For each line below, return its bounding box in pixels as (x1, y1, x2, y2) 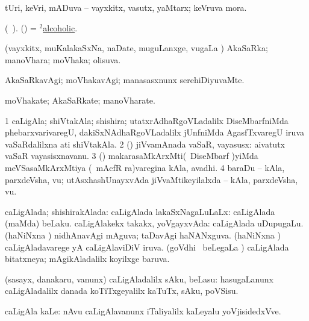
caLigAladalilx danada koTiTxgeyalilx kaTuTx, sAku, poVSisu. (5, 284, 239, 297)
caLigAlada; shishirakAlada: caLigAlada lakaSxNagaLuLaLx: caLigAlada (5, 205, 275, 217)
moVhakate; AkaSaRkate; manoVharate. (5, 93, 155, 106)
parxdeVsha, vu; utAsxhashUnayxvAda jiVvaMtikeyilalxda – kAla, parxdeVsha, (5, 173, 298, 185)
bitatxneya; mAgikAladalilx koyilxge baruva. (5, 252, 170, 265)
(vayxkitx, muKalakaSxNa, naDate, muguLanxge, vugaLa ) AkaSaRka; (5, 42, 268, 54)
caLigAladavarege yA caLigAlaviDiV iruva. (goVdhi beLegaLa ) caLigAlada (5, 240, 289, 253)
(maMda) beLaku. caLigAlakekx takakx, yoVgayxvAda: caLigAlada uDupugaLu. (5, 217, 304, 229)
